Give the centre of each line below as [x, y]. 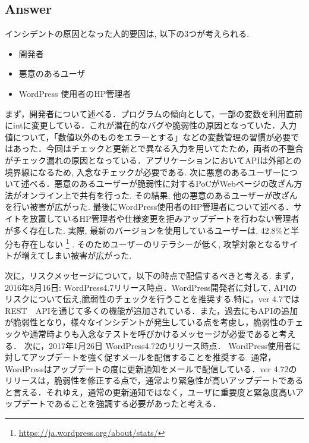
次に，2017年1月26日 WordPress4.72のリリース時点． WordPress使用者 [158, 345]
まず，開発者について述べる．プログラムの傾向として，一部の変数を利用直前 [154, 113]
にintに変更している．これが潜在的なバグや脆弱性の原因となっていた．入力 [151, 125]
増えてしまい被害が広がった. [76, 255]
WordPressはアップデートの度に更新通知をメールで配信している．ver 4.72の [151, 368]
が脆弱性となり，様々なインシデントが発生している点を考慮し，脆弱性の [146, 322]
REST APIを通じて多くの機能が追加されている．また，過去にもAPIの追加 [152, 310]
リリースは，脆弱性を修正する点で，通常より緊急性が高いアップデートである [154, 380]
